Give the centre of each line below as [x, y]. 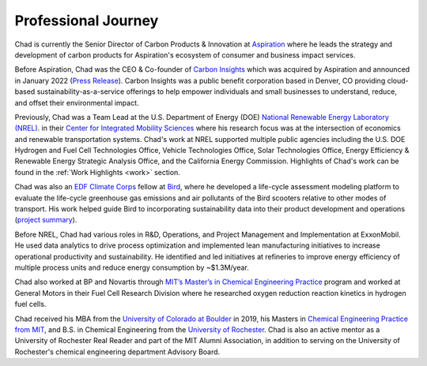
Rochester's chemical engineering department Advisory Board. [117, 352]
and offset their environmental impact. [77, 103]
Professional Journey [87, 21]
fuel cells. [30, 304]
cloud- [398, 80]
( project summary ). [46, 220]
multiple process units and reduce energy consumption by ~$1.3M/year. [132, 267]
